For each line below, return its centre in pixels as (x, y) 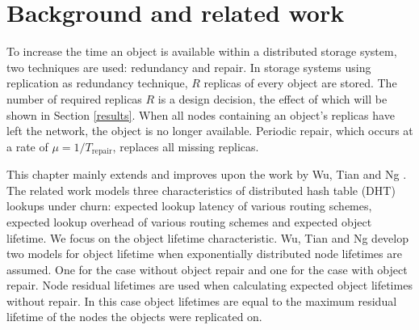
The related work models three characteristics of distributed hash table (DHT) (201, 190)
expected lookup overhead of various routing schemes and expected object (189, 221)
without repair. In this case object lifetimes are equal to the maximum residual (202, 300)
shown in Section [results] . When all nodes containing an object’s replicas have (201, 114)
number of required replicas (74, 98)
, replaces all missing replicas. (186, 146)
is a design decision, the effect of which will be (272, 98)
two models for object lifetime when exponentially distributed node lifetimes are (204, 254)
